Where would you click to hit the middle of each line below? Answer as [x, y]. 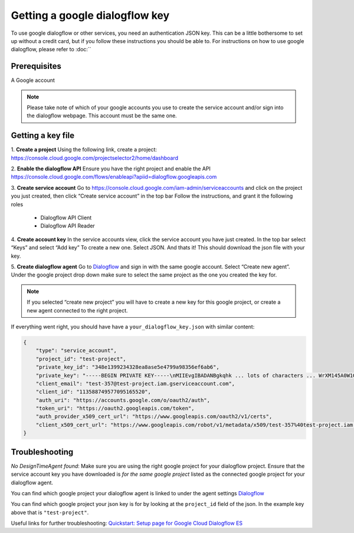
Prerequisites [36, 66]
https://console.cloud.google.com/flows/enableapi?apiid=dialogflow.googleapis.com [114, 177]
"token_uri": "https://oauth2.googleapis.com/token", [115, 409]
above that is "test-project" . [50, 512]
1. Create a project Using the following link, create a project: [84, 150]
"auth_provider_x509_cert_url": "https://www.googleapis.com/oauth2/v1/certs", [154, 417]
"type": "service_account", [76, 351]
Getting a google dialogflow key [90, 15]
